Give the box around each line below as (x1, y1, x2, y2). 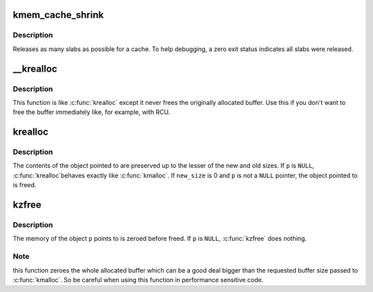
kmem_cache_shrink (12, 9, 104, 21)
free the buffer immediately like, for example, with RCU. (12, 108, 171, 117)
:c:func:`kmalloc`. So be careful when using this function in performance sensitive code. (12, 275, 264, 284)
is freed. (12, 181, 37, 189)
